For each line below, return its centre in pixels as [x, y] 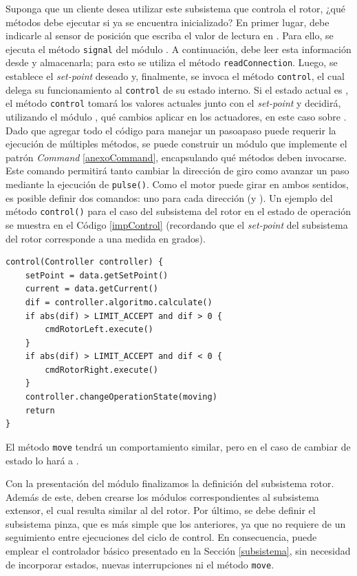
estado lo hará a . [42, 460]
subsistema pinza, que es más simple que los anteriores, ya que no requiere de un [176, 523]
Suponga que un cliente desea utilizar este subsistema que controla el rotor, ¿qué [176, 8]
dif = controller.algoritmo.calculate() [119, 302]
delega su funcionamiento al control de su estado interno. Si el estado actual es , [177, 89]
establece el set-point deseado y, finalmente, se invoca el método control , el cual [175, 76]
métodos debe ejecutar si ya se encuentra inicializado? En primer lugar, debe [167, 22]
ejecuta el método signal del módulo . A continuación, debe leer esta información [178, 49]
